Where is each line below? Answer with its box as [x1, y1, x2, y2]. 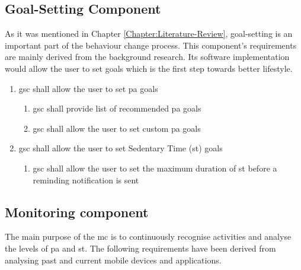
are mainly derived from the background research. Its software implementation [5, 50, 290, 63]
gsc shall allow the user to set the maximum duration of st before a [33, 161, 277, 174]
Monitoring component [5, 202, 149, 221]
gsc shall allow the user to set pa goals [18, 82, 158, 94]
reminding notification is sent [33, 173, 139, 186]
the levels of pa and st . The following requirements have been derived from [5, 242, 276, 254]
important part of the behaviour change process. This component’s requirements [5, 39, 297, 51]
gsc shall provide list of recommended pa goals [33, 102, 201, 115]
